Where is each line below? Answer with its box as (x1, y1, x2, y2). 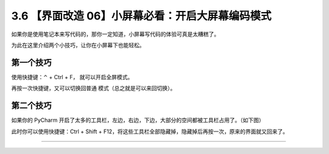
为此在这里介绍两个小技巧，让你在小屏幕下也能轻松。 (11, 41, 145, 49)
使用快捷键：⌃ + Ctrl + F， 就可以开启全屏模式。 (11, 73, 133, 80)
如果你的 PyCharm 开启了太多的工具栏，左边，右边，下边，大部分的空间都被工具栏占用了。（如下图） (11, 116, 264, 124)
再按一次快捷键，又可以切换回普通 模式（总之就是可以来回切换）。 (11, 85, 176, 92)
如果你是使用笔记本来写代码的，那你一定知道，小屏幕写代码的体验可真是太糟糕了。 (11, 30, 219, 38)
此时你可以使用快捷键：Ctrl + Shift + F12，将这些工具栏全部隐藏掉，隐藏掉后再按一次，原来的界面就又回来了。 (11, 128, 289, 135)
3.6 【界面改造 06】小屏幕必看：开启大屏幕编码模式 (11, 9, 272, 23)
